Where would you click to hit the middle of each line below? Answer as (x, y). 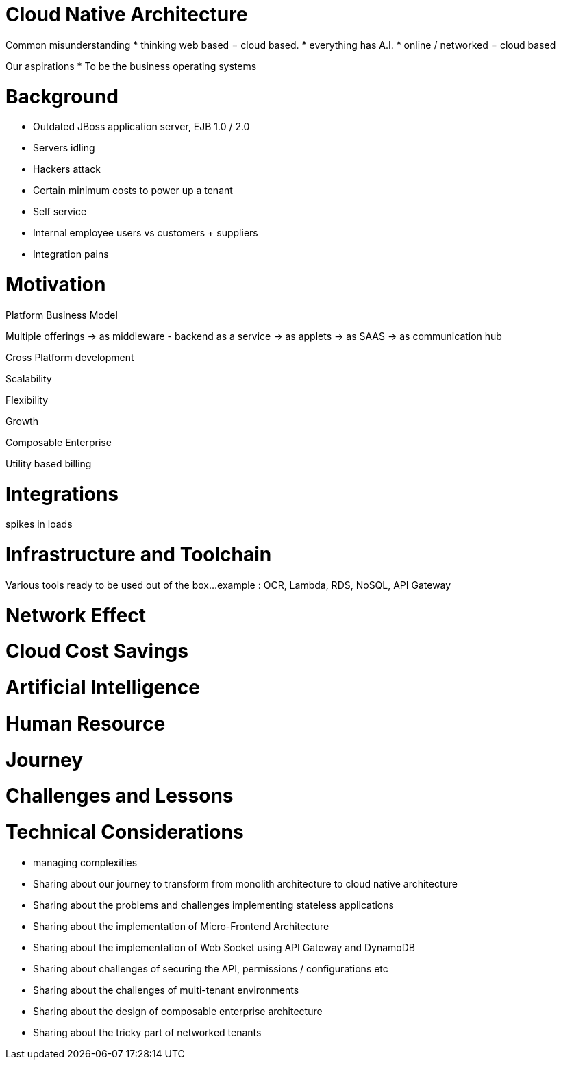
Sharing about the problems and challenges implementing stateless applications (213, 905)
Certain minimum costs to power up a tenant (133, 191)
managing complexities (85, 862)
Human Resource (86, 723)
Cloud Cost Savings (97, 651)
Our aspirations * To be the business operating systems (131, 66)
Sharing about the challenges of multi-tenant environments (166, 990)
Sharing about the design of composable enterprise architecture (178, 1011)
